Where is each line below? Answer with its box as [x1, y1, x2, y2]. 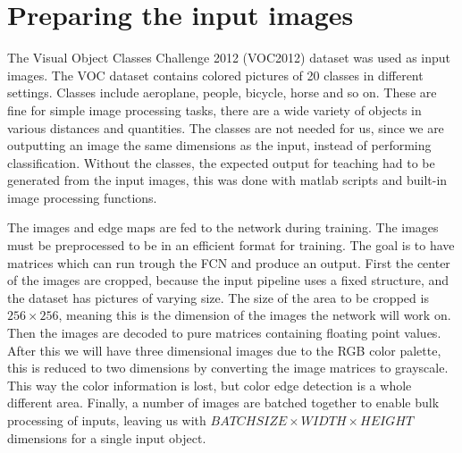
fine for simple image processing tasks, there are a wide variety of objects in [7, 100, 422, 119]
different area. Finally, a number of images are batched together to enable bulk [7, 393, 440, 412]
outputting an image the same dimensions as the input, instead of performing [7, 136, 432, 155]
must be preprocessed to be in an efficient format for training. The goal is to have [7, 236, 455, 255]
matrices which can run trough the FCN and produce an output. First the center [7, 253, 450, 272]
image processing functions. [7, 188, 157, 206]
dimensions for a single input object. [7, 428, 206, 447]
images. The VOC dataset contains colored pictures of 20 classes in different [7, 65, 424, 84]
